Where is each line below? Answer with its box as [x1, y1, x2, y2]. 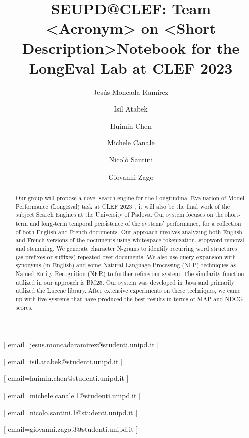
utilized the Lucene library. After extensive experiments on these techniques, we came [15, 286, 241, 295]
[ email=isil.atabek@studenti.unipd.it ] [4, 356, 123, 366]
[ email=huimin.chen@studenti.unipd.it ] [4, 373, 129, 384]
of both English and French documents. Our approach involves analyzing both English [15, 227, 242, 236]
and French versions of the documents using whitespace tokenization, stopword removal [15, 236, 245, 244]
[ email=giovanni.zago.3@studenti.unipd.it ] [4, 424, 138, 434]
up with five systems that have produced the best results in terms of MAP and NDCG [15, 294, 243, 303]
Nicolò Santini [109, 154, 153, 165]
